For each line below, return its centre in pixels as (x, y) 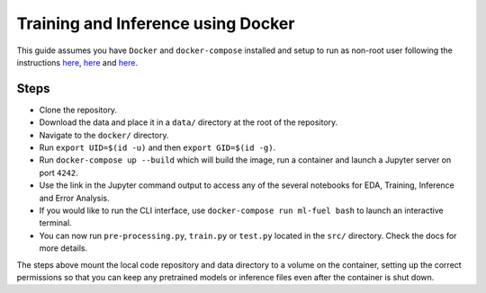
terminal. (55, 223)
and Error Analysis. (74, 198)
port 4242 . (58, 173)
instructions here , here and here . (77, 62)
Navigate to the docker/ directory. (104, 135)
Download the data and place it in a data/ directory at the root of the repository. (189, 122)
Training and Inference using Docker (156, 23)
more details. (63, 248)
